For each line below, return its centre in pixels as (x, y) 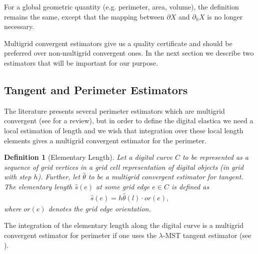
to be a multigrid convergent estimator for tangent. (166, 177)
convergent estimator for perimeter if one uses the (80, 235)
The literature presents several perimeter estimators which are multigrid (114, 110)
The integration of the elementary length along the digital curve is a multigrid (124, 225)
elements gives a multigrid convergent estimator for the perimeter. (105, 140)
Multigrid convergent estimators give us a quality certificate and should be (118, 43)
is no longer (225, 16)
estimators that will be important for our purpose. (81, 62)
